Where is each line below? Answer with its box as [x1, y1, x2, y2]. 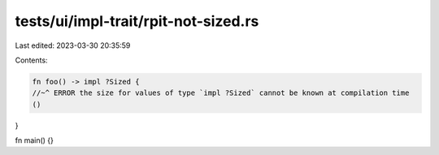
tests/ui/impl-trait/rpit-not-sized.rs [15, 12, 259, 30]
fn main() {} [15, 136, 54, 145]
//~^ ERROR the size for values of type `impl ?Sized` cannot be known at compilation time [32, 88, 410, 97]
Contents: [15, 55, 48, 65]
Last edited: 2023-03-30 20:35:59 [15, 41, 131, 50]
